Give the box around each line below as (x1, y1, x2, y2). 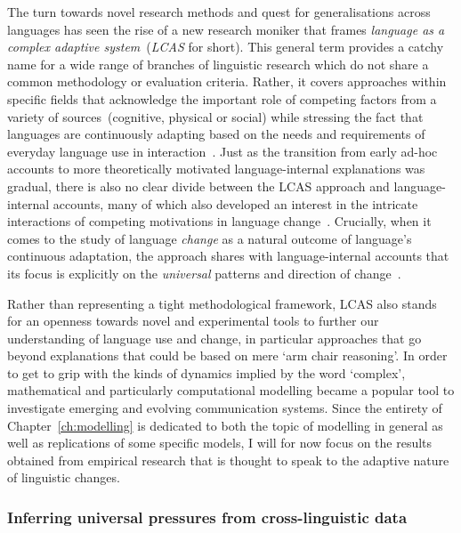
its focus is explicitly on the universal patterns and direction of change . (7, 263, 401, 282)
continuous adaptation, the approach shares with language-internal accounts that (7, 246, 449, 265)
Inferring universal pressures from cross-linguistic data (7, 505, 408, 528)
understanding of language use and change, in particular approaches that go (7, 328, 422, 347)
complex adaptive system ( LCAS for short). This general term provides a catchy (7, 37, 444, 56)
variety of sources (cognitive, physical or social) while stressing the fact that (7, 107, 424, 125)
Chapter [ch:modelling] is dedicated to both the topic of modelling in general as (7, 416, 443, 434)
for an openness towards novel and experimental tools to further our (7, 311, 379, 330)
